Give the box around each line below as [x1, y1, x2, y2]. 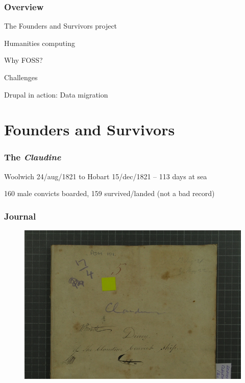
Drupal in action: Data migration [4, 89, 108, 100]
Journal [4, 209, 36, 222]
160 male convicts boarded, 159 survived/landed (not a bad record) [4, 188, 215, 199]
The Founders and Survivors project [4, 20, 117, 31]
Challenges [4, 72, 38, 82]
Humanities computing [4, 37, 75, 48]
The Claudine [4, 151, 61, 163]
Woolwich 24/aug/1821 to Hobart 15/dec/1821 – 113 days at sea [4, 171, 207, 181]
